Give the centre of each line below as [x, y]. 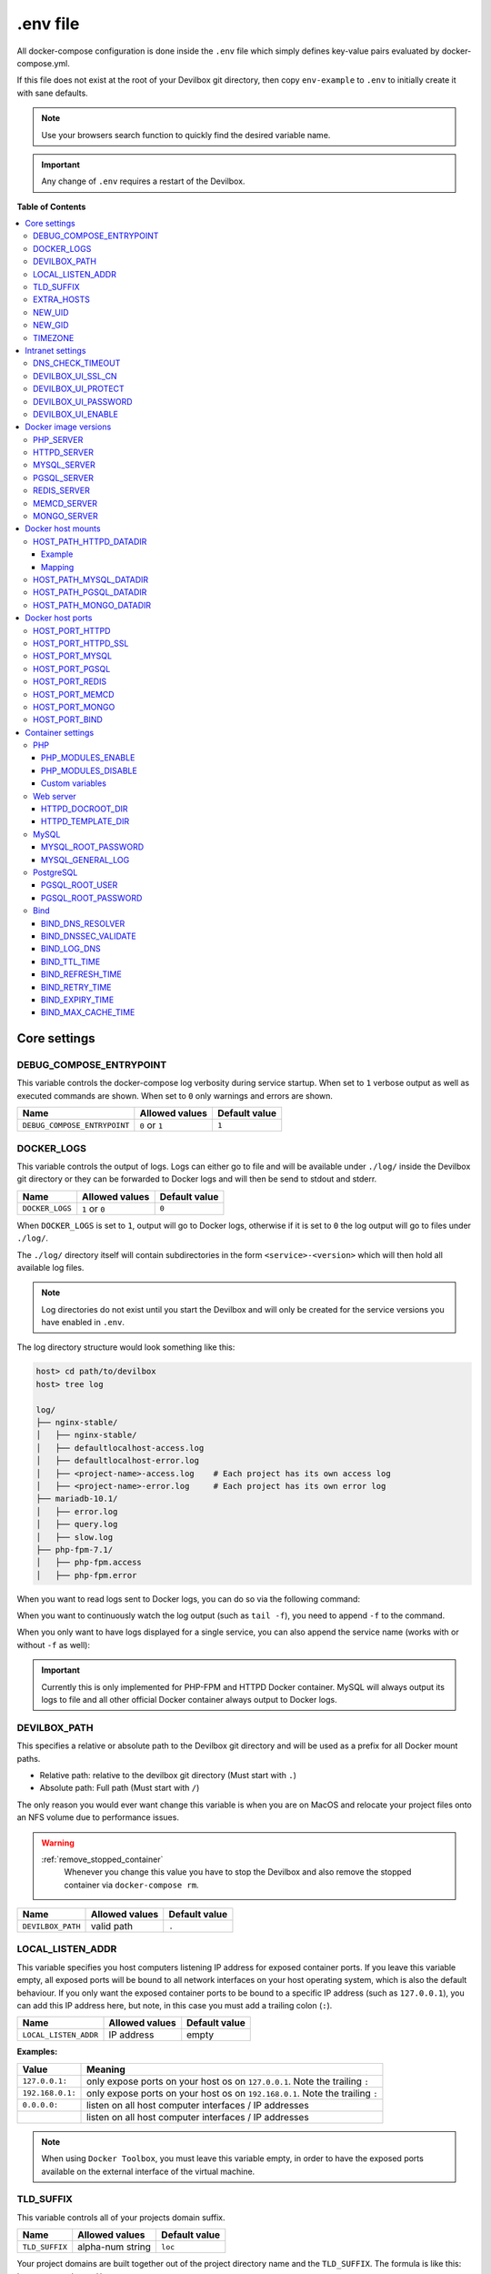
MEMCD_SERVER [65, 503]
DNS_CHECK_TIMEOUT [77, 363]
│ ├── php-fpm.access [89, 1563]
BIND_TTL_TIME [71, 961]
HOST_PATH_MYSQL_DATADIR [91, 579]
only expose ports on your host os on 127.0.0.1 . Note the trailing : [228, 2081]
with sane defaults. [52, 93]
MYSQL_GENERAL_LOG [85, 860]
